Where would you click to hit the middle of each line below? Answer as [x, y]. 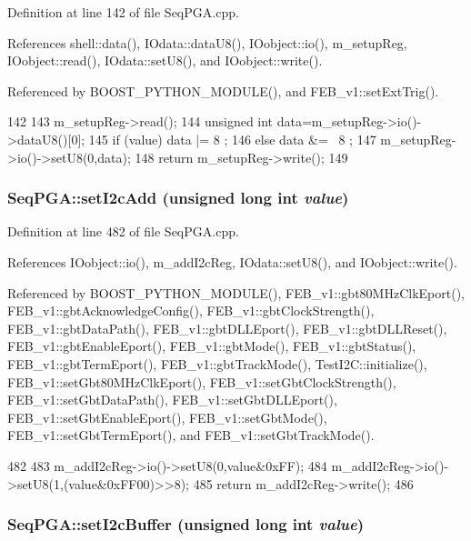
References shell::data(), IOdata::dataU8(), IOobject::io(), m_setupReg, [207, 42]
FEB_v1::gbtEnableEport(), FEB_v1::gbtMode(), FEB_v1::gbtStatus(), [212, 346]
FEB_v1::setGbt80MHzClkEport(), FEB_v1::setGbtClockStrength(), [202, 381]
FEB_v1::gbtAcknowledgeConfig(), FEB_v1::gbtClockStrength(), [191, 311]
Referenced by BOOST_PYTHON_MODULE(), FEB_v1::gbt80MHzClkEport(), [236, 292]
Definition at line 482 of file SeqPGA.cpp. [123, 231]
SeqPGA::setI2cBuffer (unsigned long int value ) [185, 524]
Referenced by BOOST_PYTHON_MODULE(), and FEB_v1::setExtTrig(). [223, 90]
